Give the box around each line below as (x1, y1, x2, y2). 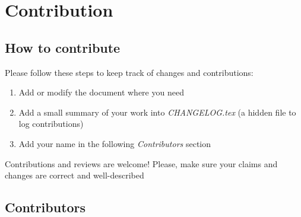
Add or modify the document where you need (18, 86, 184, 98)
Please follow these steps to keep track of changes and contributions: (5, 66, 254, 78)
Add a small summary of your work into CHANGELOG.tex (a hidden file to (18, 106, 296, 118)
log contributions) (18, 117, 84, 130)
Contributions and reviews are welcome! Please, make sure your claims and (5, 157, 278, 170)
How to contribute (5, 38, 121, 56)
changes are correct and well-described (5, 169, 144, 181)
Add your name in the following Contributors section (18, 137, 211, 149)
